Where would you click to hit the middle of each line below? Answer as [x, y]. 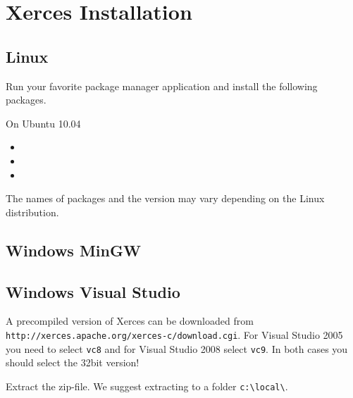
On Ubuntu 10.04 [43, 123]
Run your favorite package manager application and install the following [162, 86]
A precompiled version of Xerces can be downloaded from [130, 321]
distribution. [32, 212]
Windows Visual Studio [93, 291]
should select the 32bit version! [73, 362]
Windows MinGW [73, 250]
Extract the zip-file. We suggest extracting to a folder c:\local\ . [147, 386]
